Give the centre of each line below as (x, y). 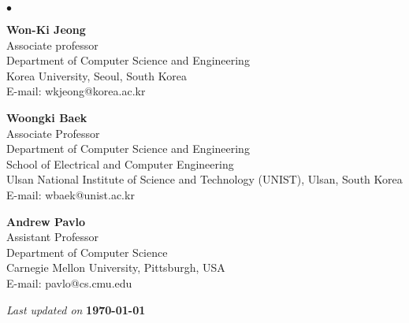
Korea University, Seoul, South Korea (97, 75)
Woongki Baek (47, 117)
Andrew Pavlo (46, 221)
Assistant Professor (52, 237)
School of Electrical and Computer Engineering (120, 163)
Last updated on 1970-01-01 (76, 309)
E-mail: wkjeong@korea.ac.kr (76, 91)
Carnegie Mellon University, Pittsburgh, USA (116, 267)
